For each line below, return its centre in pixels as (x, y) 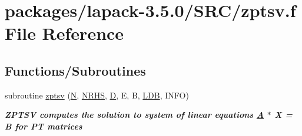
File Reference (64, 33)
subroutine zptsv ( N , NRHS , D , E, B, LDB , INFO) (97, 95)
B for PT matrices (44, 126)
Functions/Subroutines (75, 70)
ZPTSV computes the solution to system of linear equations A (135, 115)
